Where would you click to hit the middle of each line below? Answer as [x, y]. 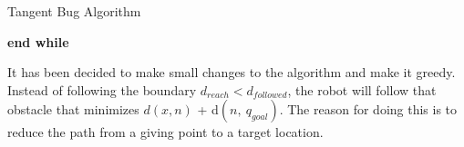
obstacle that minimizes [73, 109]
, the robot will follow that [362, 89]
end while [38, 41]
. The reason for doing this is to [368, 109]
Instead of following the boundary [102, 89]
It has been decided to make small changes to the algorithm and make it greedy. [232, 72]
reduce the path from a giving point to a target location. [165, 132]
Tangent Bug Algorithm [74, 11]
